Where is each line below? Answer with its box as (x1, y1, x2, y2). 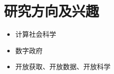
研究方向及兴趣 (4, 1, 99, 21)
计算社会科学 (15, 29, 56, 39)
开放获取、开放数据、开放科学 (15, 61, 111, 72)
